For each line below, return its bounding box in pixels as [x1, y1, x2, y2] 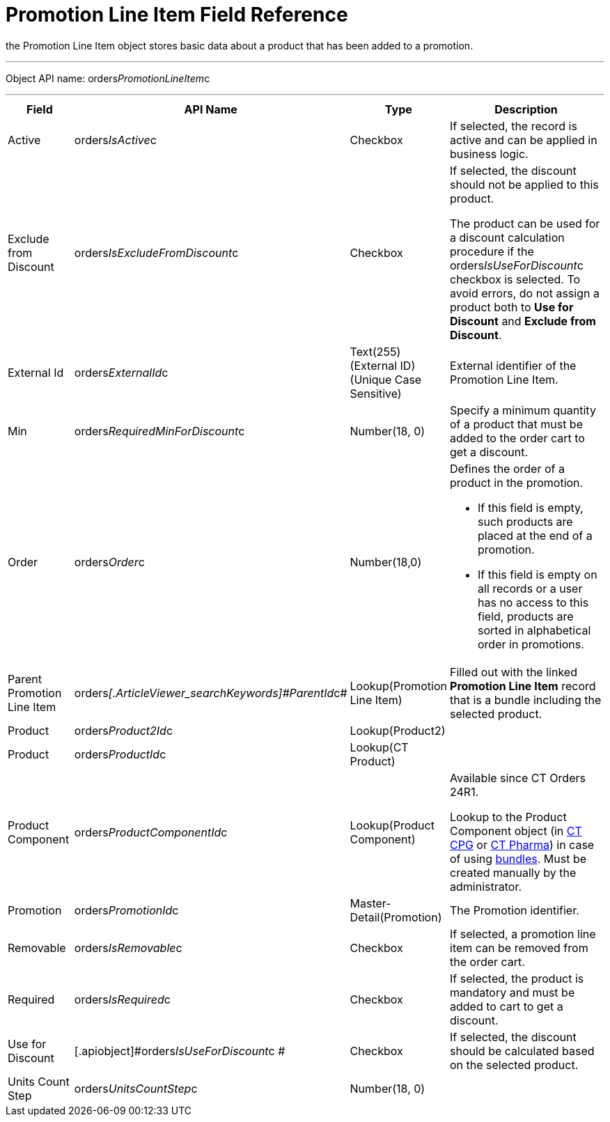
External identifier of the [450, 358, 577, 373]
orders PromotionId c [74, 903, 179, 917]
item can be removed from [450, 940, 588, 955]
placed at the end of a [478, 528, 593, 543]
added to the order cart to [450, 430, 585, 445]
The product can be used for [450, 216, 600, 231]
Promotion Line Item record [450, 678, 596, 693]
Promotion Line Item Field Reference [6, 3, 348, 26]
